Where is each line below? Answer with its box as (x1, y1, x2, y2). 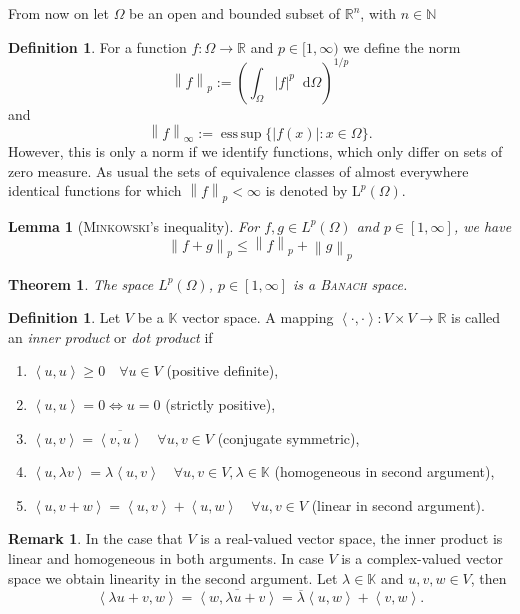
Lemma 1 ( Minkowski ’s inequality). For (8, 215, 260, 236)
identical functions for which (8, 180, 182, 201)
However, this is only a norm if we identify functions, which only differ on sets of (8, 141, 503, 162)
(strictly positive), (165, 394, 276, 415)
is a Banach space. (293, 273, 408, 294)
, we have (453, 215, 512, 236)
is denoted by (265, 180, 348, 201)
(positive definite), (166, 360, 279, 381)
